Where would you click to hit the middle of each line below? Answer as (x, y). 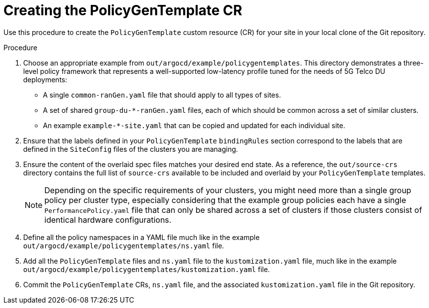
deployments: (45, 79)
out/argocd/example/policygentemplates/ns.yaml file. (124, 245)
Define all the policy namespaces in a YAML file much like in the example (142, 237)
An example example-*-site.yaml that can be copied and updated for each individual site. (194, 125)
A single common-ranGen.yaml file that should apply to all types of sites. (162, 95)
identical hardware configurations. (108, 220)
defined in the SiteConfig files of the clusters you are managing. (131, 149)
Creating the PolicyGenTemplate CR (123, 10)
